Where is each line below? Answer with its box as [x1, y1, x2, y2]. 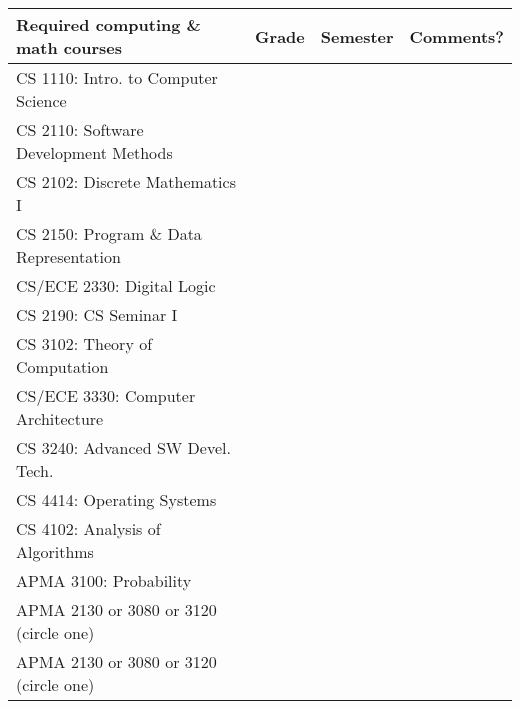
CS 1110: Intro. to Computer [16, 66, 218, 89]
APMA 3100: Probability [16, 569, 192, 592]
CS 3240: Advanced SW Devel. [16, 436, 231, 459]
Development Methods [16, 141, 173, 164]
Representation [16, 245, 121, 268]
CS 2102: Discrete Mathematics [16, 170, 236, 193]
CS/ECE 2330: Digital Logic [16, 274, 216, 297]
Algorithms [16, 540, 94, 563]
